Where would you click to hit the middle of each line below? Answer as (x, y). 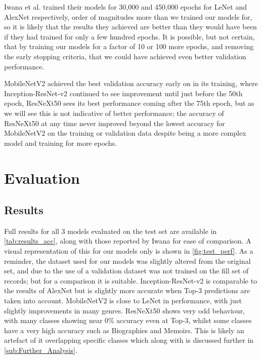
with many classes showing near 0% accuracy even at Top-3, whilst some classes (128, 320)
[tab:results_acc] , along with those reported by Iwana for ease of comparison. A (128, 241)
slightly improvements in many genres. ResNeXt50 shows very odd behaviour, (125, 310)
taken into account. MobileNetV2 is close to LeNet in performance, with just (123, 301)
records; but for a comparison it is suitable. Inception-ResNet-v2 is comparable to (131, 280)
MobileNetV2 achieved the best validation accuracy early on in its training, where (131, 83)
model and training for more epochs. (61, 143)
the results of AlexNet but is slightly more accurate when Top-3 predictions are (127, 290)
